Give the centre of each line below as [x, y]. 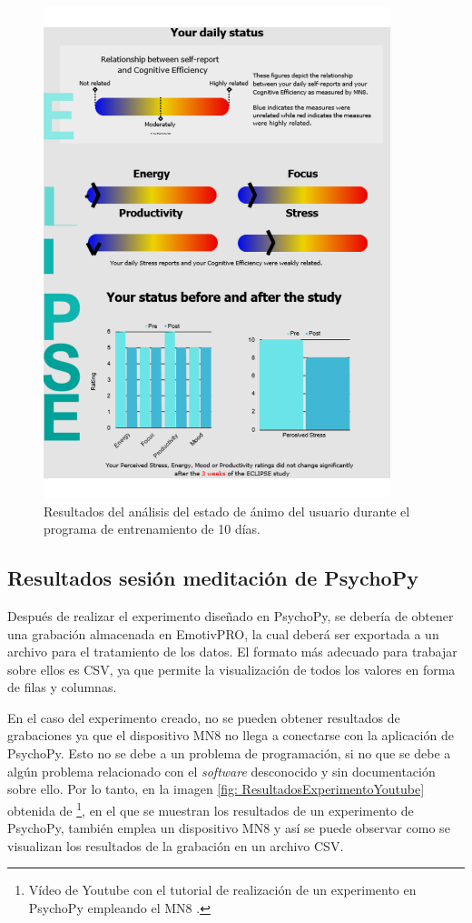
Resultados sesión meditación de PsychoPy [213, 578]
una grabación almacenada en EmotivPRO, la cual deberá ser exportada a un [223, 633]
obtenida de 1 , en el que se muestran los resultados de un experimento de [211, 808]
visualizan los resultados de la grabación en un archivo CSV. [176, 845]
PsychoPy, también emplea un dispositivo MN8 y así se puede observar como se [229, 828]
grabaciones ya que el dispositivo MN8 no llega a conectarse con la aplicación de [231, 735]
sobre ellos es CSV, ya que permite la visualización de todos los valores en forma [231, 669]
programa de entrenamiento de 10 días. [152, 529]
